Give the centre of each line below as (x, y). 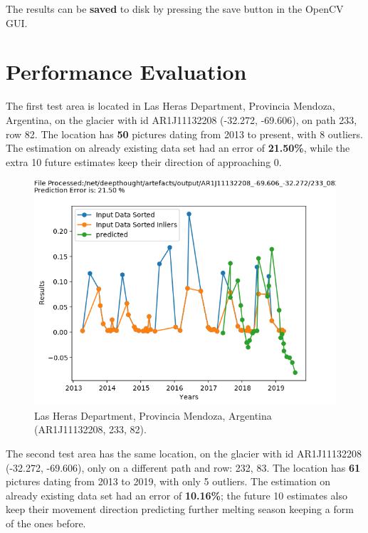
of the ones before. (46, 523)
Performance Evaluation (126, 72)
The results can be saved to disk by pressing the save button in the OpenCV (175, 9)
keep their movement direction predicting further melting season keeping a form (180, 509)
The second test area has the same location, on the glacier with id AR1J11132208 (184, 454)
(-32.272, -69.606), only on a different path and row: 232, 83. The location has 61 (183, 467)
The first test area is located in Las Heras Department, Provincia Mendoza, (170, 106)
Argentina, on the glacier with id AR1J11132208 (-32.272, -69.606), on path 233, (182, 119)
